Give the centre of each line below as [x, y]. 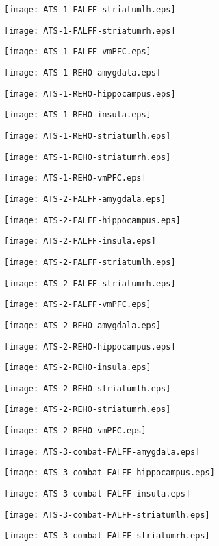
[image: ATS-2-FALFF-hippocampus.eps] [92, 220]
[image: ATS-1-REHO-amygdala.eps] [83, 72]
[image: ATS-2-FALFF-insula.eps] [80, 241]
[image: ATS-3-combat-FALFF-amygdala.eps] [102, 452]
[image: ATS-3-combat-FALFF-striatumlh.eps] [107, 515]
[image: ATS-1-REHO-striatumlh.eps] [88, 136]
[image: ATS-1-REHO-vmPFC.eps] [75, 178]
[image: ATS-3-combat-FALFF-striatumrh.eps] [107, 536]
